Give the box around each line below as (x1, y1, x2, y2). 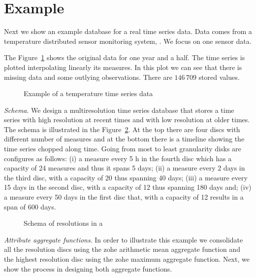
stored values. (198, 71, 240, 82)
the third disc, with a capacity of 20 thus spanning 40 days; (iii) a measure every (4, 172, 248, 182)
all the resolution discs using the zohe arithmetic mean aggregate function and (4, 244, 240, 254)
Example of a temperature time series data (24, 88, 153, 99)
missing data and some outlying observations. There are (4, 71, 172, 82)
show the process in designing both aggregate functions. (4, 263, 172, 274)
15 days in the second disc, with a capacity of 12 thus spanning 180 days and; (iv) (4, 182, 252, 192)
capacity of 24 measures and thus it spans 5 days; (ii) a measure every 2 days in (4, 163, 245, 173)
